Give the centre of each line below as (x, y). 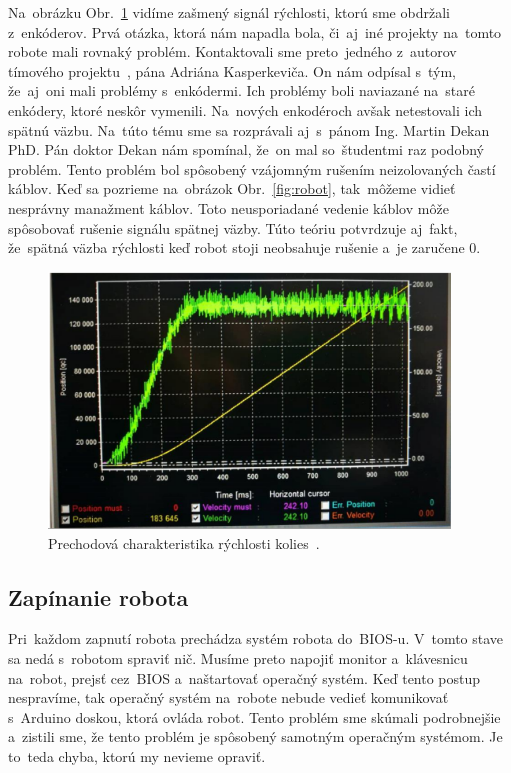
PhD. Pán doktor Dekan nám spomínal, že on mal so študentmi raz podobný (246, 149)
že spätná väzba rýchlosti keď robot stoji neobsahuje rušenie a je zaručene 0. (244, 247)
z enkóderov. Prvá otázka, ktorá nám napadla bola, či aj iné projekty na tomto (255, 31)
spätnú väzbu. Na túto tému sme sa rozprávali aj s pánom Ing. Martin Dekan (249, 129)
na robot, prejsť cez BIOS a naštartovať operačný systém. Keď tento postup (244, 677)
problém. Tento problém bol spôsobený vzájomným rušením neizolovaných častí (252, 168)
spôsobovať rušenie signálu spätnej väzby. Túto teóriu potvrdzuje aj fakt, (233, 227)
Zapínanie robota (98, 596)
